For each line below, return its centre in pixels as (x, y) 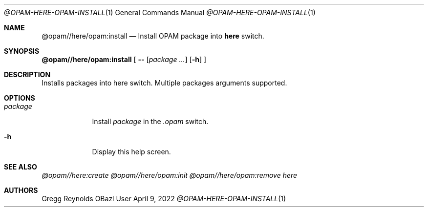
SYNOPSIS (22, 51)
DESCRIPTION (27, 74)
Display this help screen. (131, 152)
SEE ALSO (21, 167)
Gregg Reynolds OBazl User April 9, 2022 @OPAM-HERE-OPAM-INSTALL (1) (164, 199)
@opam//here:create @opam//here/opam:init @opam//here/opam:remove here (170, 175)
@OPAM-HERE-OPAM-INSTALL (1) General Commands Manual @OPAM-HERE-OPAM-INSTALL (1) (160, 12)
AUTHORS (21, 190)
